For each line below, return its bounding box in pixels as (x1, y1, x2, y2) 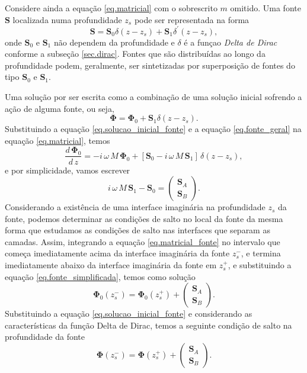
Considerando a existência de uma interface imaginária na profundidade (5, 201, 266, 213)
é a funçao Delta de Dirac (184, 36, 277, 48)
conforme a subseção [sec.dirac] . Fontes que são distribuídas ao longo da (5, 47, 266, 60)
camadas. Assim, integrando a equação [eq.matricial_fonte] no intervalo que (5, 235, 280, 247)
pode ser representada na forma (134, 13, 250, 25)
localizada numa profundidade (12, 13, 122, 25)
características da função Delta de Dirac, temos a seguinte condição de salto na (5, 319, 292, 331)
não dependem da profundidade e (53, 36, 175, 48)
